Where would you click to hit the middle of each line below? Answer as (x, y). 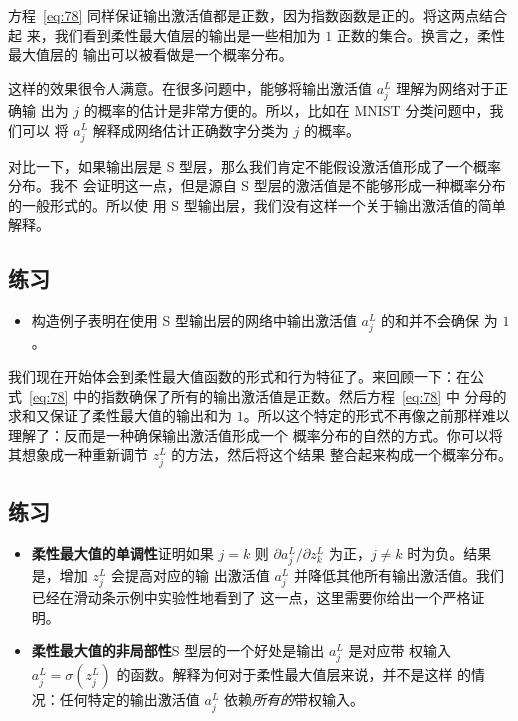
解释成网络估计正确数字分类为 (190, 129)
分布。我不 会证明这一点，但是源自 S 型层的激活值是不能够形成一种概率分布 (257, 185)
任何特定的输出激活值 (129, 699)
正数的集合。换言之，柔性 (420, 34)
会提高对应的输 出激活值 (190, 574)
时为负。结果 (449, 552)
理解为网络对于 (445, 87)
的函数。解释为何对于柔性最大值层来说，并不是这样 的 (294, 674)
